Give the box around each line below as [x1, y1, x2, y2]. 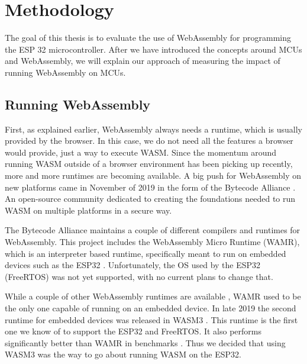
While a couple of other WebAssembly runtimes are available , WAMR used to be [5, 290, 301, 302]
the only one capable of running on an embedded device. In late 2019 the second [5, 302, 296, 314]
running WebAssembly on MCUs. [5, 66, 126, 78]
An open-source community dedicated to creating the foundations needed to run [5, 192, 296, 205]
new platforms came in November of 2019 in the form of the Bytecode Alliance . [5, 181, 296, 193]
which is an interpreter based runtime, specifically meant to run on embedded [5, 247, 286, 259]
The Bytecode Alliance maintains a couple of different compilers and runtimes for [5, 224, 300, 236]
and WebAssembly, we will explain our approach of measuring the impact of [5, 54, 280, 67]
